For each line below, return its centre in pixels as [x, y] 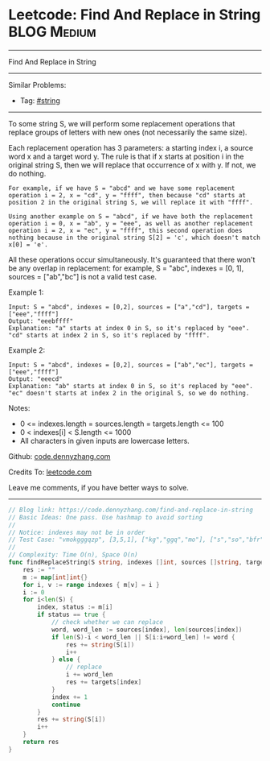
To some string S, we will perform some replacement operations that [122, 123]
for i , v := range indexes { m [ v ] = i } [91, 585]
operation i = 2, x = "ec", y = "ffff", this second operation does [125, 230]
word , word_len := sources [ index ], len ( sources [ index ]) [147, 630]
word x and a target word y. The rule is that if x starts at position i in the [126, 156]
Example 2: [27, 350]
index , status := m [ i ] [75, 607]
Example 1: [26, 292]
